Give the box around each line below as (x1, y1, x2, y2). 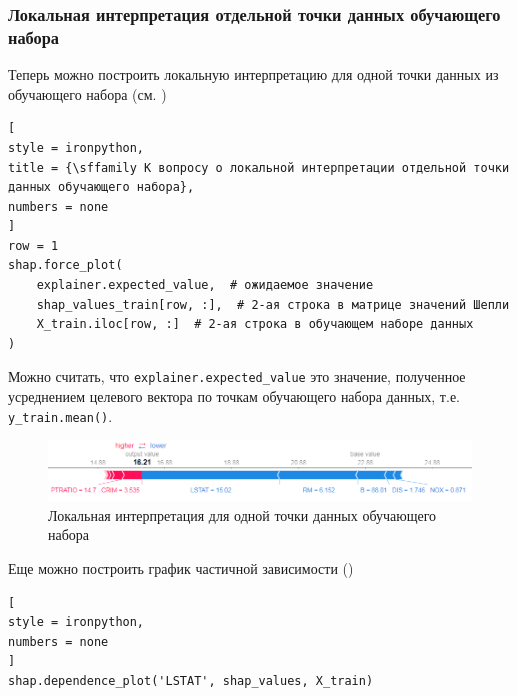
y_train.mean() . (8, 405, 113, 426)
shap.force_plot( (8, 258, 123, 273)
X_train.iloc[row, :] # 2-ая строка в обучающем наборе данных (36, 317, 474, 332)
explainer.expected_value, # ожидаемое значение (36, 278, 374, 293)
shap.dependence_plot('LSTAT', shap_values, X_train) (8, 673, 374, 688)
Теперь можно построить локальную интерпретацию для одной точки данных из (8, 64, 499, 85)
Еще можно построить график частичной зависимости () (8, 557, 354, 578)
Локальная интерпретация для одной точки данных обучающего (48, 504, 437, 525)
